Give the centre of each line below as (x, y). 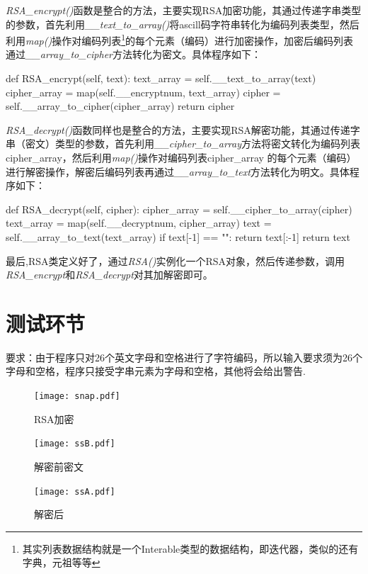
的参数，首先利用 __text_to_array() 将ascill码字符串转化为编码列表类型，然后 (183, 24)
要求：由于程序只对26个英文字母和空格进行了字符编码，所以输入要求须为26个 (184, 357)
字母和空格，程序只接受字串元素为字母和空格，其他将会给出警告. (156, 371)
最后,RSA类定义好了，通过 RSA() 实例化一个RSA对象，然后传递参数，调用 (176, 260)
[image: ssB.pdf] (75, 444)
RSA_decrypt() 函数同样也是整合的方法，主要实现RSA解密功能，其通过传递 (178, 129)
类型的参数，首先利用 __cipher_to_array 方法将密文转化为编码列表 (208, 143)
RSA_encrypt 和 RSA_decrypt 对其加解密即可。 (109, 275)
